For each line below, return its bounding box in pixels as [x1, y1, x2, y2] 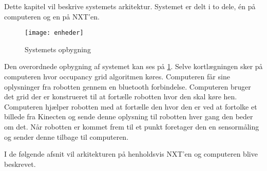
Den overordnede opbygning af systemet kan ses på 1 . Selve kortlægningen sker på [4, 61, 263, 72]
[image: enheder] [25, 29, 84, 37]
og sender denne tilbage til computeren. [4, 131, 129, 142]
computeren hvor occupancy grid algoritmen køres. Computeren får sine [4, 71, 230, 82]
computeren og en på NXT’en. [4, 11, 100, 22]
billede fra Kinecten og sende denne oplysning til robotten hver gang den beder [4, 111, 253, 122]
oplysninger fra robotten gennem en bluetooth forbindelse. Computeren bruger [4, 81, 251, 92]
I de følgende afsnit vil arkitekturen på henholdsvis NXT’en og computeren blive [4, 148, 258, 159]
